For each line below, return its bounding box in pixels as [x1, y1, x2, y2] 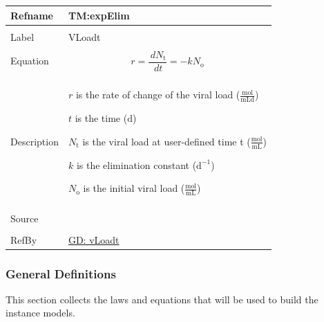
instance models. [6, 305, 75, 320]
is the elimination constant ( [76, 157, 197, 172]
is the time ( [75, 111, 128, 125]
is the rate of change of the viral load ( [75, 87, 240, 102]
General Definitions [6, 265, 116, 282]
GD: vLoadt [68, 232, 120, 247]
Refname [10, 8, 53, 22]
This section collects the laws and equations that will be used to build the [6, 292, 318, 306]
